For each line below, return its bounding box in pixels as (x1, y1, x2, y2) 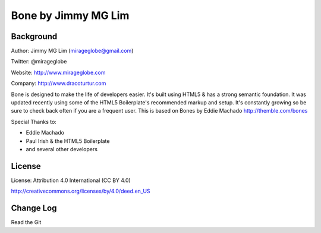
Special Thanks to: (11, 118, 56, 125)
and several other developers (26, 145, 98, 152)
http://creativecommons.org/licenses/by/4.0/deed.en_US (11, 187, 151, 195)
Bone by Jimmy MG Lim (11, 9, 130, 22)
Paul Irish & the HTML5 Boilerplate (26, 137, 110, 145)
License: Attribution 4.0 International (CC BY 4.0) (11, 177, 131, 184)
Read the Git (11, 219, 42, 226)
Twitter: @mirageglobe (11, 58, 67, 65)
